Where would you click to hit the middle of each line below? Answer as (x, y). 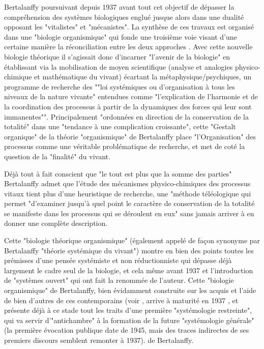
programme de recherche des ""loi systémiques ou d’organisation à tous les (120, 86)
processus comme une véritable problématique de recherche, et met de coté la (125, 146)
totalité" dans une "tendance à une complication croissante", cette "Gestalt (120, 126)
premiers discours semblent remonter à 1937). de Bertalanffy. (99, 340)
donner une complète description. (56, 223)
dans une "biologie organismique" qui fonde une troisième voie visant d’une (121, 36)
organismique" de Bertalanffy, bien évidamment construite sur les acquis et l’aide (130, 290)
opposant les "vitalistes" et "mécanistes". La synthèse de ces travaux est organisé (129, 27)
